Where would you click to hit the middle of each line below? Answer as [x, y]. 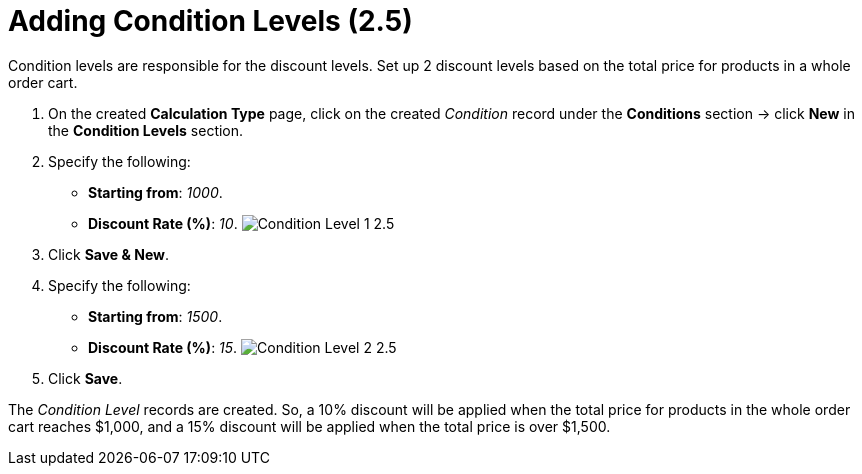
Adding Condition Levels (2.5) [210, 21]
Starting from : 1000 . [155, 192]
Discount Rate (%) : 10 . [163, 223]
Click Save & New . [108, 254]
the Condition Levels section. [146, 130]
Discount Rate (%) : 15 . [163, 347]
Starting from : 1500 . [155, 316]
